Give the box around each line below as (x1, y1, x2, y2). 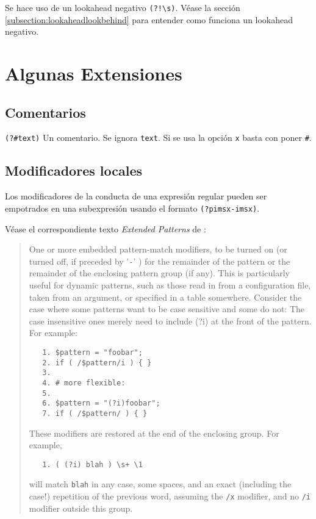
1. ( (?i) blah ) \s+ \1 (42, 460, 143, 469)
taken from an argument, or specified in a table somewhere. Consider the (29, 290, 302, 303)
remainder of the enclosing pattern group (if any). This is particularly (29, 267, 290, 279)
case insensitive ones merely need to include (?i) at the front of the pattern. (29, 314, 312, 327)
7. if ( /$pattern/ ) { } (42, 409, 148, 418)
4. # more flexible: (42, 378, 126, 387)
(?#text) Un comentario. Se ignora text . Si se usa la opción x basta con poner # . (5, 131, 312, 144)
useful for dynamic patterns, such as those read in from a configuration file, (29, 278, 311, 291)
